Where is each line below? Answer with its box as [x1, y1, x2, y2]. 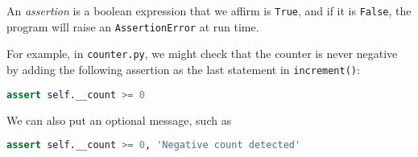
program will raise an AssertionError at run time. [6, 18, 259, 35]
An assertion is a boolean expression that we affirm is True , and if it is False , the [6, 2, 412, 19]
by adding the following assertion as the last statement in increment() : [6, 60, 360, 77]
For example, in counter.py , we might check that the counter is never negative [6, 45, 398, 62]
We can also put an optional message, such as [6, 111, 232, 128]
